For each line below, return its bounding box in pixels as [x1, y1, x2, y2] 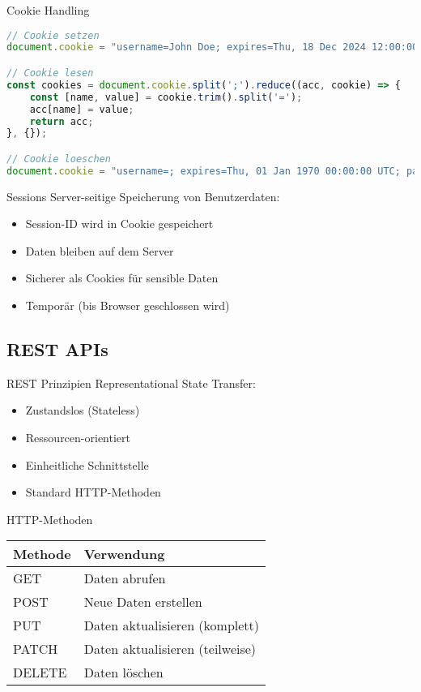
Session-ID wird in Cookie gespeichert [25, 215, 214, 232]
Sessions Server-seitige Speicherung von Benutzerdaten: [6, 187, 280, 204]
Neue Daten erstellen [83, 592, 202, 612]
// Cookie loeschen [6, 153, 111, 165]
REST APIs [6, 337, 108, 362]
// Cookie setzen [6, 29, 100, 41]
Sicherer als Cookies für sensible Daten [25, 269, 219, 286]
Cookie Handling [6, 2, 90, 18]
